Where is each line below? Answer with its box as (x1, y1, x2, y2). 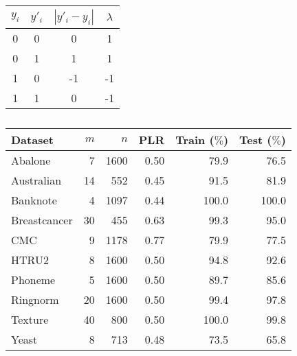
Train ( (175, 132, 214, 147)
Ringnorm (11, 292, 59, 307)
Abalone (11, 152, 51, 168)
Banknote (11, 192, 57, 208)
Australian (11, 172, 62, 188)
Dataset (11, 132, 54, 147)
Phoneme (11, 272, 56, 287)
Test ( (239, 132, 272, 147)
